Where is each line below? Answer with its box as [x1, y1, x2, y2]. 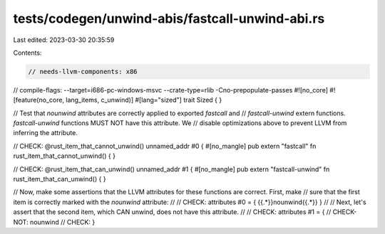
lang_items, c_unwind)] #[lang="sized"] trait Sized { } [65, 96, 222, 105]
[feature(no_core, [13, 96, 64, 105]
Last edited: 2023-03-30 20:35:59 [13, 36, 115, 44]
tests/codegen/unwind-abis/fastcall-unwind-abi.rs [13, 11, 325, 26]
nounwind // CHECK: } [29, 218, 96, 226]
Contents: [13, 48, 42, 57]
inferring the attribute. [13, 129, 78, 137]
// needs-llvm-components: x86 [28, 68, 138, 75]
